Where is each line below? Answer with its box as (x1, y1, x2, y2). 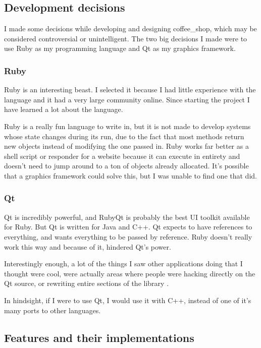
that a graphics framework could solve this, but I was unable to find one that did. (4, 170, 257, 181)
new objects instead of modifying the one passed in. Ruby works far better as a (4, 141, 249, 151)
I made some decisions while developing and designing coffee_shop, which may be (4, 23, 257, 34)
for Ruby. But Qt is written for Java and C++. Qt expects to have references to (4, 221, 252, 232)
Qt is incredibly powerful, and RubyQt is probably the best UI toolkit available (4, 211, 250, 222)
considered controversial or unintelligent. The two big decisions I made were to (4, 33, 247, 43)
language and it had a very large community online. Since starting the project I (4, 94, 250, 104)
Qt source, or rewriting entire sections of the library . (4, 278, 169, 288)
